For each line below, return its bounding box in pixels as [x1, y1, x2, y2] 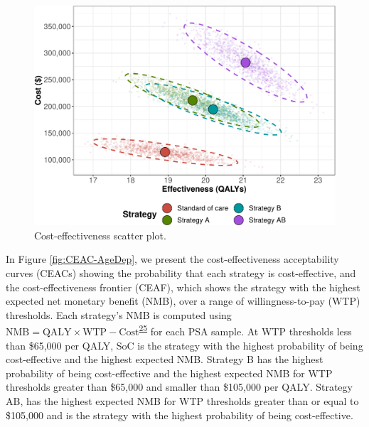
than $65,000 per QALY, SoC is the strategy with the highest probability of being [6, 337, 363, 352]
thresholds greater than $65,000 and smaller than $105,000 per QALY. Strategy [6, 379, 353, 394]
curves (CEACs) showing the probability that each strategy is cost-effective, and [6, 266, 356, 281]
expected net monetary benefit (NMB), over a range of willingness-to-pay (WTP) [6, 293, 360, 308]
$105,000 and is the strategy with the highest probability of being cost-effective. [6, 407, 353, 422]
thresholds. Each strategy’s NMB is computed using [6, 307, 232, 322]
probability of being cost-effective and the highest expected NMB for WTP [6, 365, 333, 380]
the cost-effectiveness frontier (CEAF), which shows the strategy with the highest [6, 279, 360, 294]
